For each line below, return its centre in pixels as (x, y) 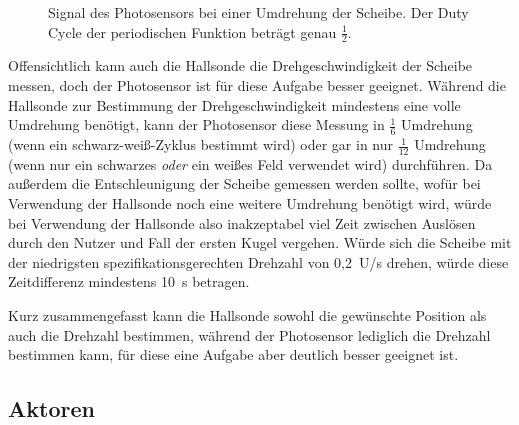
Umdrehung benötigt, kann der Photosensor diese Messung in (196, 124)
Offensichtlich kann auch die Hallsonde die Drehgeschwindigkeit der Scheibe (240, 65)
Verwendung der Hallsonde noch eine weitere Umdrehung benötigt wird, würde (250, 203)
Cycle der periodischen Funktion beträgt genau (192, 31)
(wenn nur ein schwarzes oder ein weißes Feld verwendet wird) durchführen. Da (250, 163)
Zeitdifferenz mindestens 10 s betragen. (129, 281)
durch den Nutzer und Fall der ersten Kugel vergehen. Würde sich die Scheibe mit (260, 242)
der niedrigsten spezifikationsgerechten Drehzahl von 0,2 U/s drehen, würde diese (258, 261)
